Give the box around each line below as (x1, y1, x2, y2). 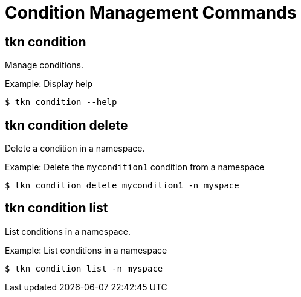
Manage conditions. (5, 60, 84, 71)
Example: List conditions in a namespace (5, 244, 167, 255)
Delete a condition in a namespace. (5, 143, 145, 154)
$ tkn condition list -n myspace (5, 263, 163, 273)
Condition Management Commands (5, 2, 297, 23)
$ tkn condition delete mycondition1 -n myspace (5, 180, 239, 191)
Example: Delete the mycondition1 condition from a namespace (5, 162, 265, 173)
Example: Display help (5, 78, 92, 89)
